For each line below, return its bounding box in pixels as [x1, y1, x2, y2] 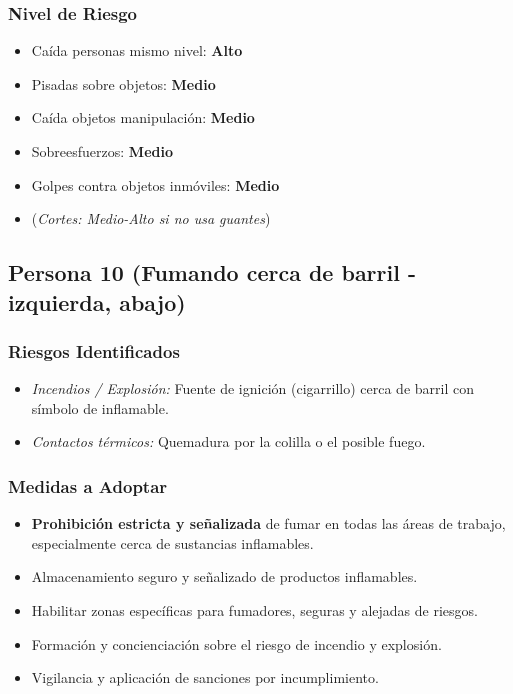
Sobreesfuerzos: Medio [31, 141, 173, 161]
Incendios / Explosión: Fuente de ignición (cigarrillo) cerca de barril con [31, 378, 474, 399]
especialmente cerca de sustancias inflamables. [31, 532, 314, 553]
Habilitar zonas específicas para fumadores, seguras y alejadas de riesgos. [31, 599, 478, 620]
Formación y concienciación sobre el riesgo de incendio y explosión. [31, 633, 442, 654]
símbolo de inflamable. [31, 397, 169, 418]
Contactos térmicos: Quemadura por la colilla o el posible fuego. [31, 431, 426, 452]
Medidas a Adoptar [8, 473, 168, 498]
